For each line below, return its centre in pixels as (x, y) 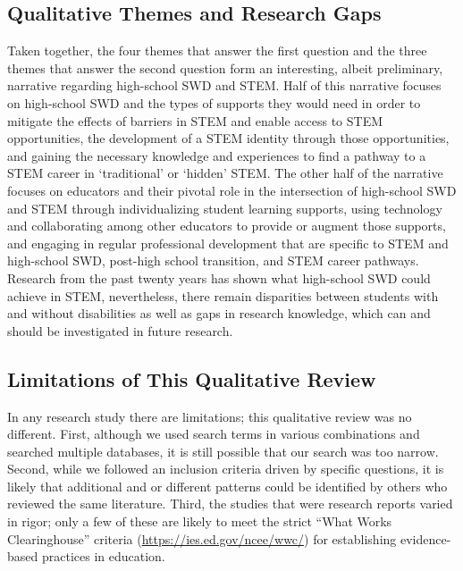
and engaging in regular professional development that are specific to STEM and (228, 243)
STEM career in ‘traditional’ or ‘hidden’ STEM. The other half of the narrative (225, 173)
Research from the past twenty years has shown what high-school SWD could (219, 277)
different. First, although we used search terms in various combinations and (214, 434)
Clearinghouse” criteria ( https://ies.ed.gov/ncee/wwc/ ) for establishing (202, 538)
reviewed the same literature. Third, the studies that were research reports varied (230, 504)
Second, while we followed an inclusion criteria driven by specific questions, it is (226, 469)
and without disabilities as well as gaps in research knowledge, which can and (219, 313)
